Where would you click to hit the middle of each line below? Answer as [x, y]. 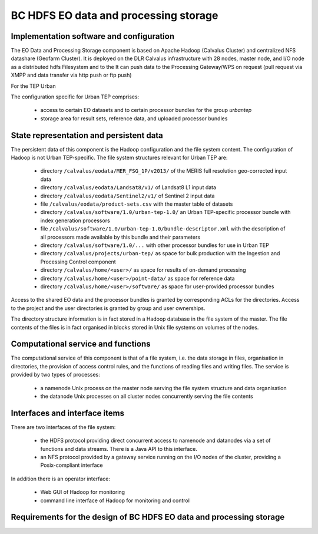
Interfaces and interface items [68, 413]
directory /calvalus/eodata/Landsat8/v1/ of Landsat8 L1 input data [128, 187]
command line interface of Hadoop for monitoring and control [115, 500]
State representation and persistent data [87, 135]
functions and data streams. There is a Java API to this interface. [119, 449]
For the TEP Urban [33, 86]
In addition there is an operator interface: [60, 479]
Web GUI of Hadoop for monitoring [83, 492]
